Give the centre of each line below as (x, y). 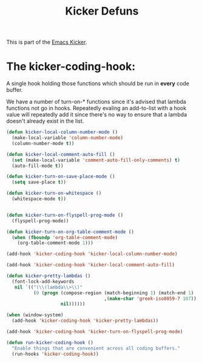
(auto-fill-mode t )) (38, 166)
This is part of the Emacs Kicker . (47, 42)
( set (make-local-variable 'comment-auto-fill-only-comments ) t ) (96, 160)
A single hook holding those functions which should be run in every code (98, 84)
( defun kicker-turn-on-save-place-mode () (61, 177)
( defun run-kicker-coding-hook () (50, 342)
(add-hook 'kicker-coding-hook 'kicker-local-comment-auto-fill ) (90, 265)
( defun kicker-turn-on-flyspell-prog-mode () (65, 215)
